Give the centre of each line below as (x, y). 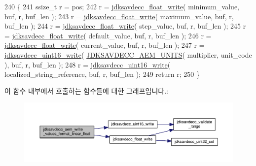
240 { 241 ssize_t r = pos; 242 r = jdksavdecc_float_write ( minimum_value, (122, 6)
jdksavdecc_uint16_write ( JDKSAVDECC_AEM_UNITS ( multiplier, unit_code (128, 54)
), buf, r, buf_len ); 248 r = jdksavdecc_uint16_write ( (88, 64)
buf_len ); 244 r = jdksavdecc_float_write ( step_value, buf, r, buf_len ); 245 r (125, 26)
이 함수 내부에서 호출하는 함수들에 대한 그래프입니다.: (86, 90)
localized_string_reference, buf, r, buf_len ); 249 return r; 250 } (102, 74)
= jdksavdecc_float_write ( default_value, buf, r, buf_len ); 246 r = (108, 35)
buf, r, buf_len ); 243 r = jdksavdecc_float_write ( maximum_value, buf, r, (119, 16)
